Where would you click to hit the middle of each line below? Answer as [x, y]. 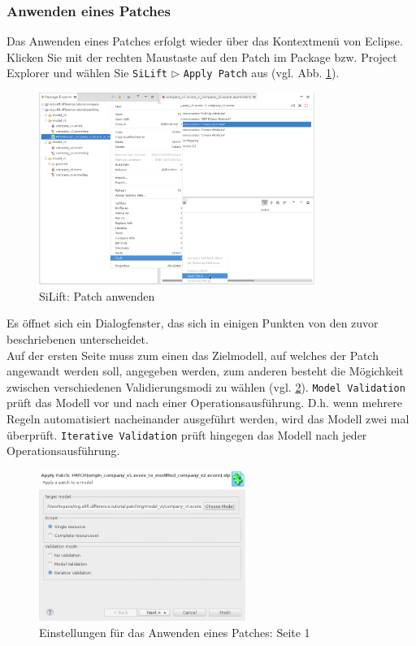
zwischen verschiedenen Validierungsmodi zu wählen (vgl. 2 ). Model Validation [206, 386]
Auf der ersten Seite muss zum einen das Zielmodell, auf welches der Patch [193, 355]
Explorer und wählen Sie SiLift [87, 73]
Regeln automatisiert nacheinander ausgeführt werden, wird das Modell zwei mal [208, 419]
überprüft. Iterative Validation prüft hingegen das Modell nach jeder [187, 434]
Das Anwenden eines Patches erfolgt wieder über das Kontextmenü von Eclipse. [205, 41]
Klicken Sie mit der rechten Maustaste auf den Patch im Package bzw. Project [202, 56]
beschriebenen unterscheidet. [78, 339]
